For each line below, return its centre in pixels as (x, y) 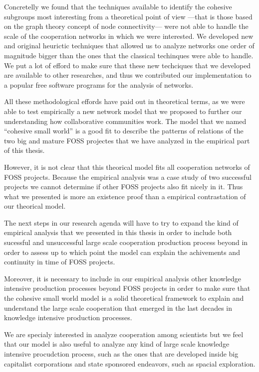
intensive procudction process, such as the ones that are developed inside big (121, 354)
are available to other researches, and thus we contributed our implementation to (128, 75)
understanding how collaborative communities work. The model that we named (125, 121)
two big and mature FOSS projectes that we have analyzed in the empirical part (127, 140)
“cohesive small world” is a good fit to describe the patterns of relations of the (124, 131)
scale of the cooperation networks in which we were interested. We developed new (129, 36)
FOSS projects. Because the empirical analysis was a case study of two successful (128, 177)
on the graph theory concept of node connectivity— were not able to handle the (126, 26)
